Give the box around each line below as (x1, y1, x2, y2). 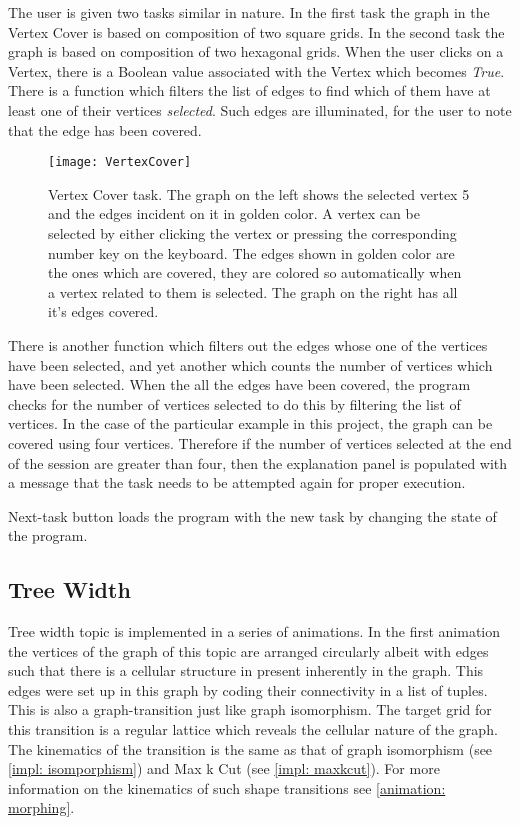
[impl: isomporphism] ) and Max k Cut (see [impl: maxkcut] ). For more (8, 758, 440, 779)
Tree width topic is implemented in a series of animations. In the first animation (8, 621, 501, 642)
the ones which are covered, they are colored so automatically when (48, 262, 462, 283)
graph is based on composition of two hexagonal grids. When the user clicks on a (8, 41, 504, 62)
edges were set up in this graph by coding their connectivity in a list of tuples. (8, 679, 488, 700)
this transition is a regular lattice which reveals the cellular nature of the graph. (8, 719, 498, 740)
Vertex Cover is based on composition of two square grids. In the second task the (8, 21, 505, 42)
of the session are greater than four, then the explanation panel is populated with (8, 452, 508, 473)
